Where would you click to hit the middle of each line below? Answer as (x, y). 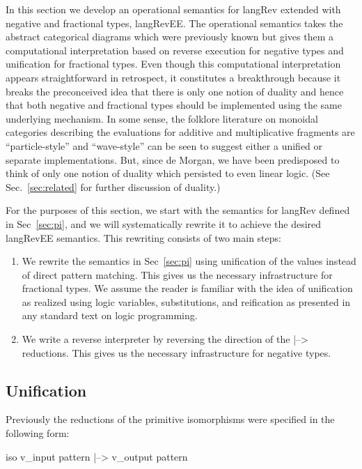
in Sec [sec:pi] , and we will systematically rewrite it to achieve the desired (164, 223)
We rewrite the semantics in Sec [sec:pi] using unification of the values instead (189, 261)
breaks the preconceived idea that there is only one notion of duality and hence (175, 91)
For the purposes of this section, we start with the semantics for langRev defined (178, 210)
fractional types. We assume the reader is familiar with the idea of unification (187, 288)
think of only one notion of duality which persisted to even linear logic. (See (168, 173)
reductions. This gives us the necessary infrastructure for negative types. (176, 352)
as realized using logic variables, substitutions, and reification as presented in (186, 301)
